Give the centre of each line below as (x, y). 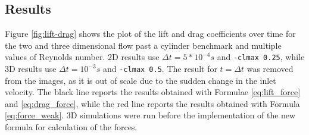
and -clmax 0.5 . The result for (160, 69)
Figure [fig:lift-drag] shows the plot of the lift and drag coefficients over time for (150, 34)
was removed (270, 69)
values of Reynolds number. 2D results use (82, 57)
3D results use (31, 69)
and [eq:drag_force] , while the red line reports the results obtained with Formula (152, 103)
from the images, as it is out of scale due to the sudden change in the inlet (141, 80)
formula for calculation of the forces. (71, 127)
